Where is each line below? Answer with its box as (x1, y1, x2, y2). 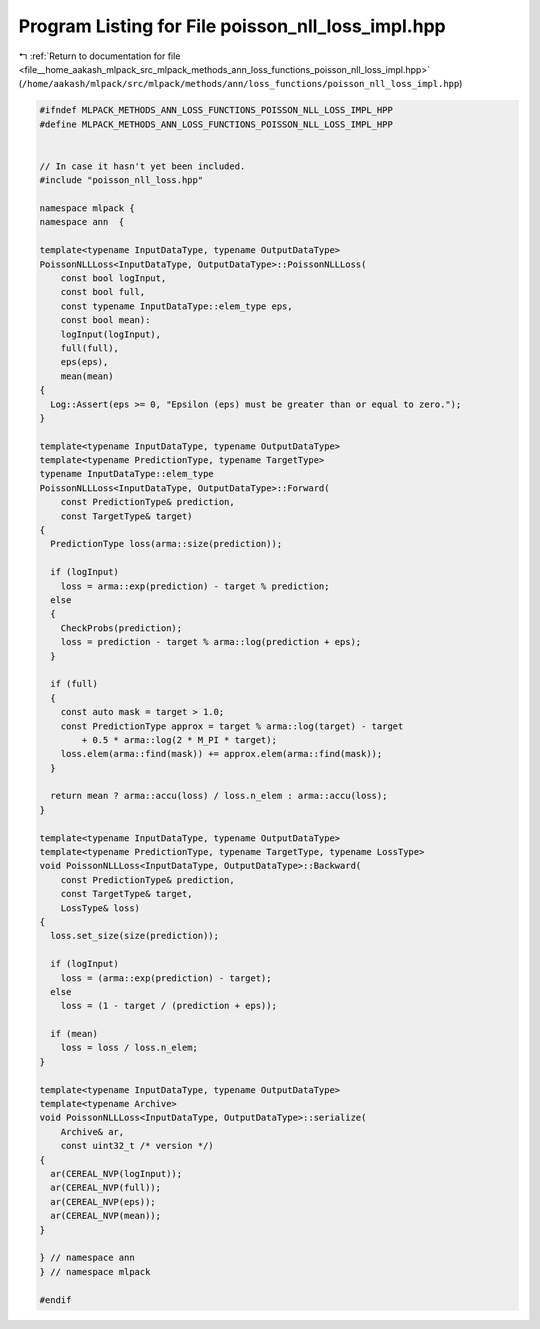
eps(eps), (60, 356, 109, 368)
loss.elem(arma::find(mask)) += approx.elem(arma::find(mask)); (60, 748, 383, 760)
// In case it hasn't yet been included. (39, 160, 246, 172)
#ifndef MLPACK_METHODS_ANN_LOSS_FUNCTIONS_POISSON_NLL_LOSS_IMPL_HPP (39, 105, 394, 116)
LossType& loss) (60, 902, 140, 914)
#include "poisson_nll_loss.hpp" (39, 175, 204, 186)
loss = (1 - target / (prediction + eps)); (60, 1000, 277, 1012)
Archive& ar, (60, 1126, 125, 1137)
